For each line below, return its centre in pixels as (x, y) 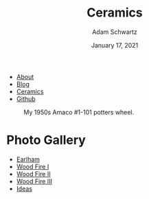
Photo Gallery (46, 140)
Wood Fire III (34, 181)
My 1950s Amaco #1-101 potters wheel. (79, 112)
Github (26, 99)
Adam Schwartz (115, 32)
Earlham (28, 159)
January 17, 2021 (115, 45)
